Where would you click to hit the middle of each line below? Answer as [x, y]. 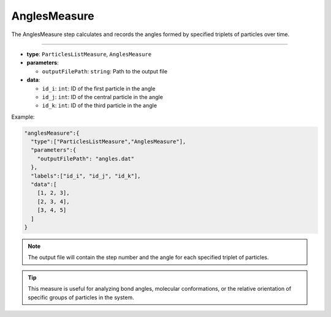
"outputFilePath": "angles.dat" [86, 158]
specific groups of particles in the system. [81, 297]
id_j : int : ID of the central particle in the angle [103, 97]
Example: [23, 117]
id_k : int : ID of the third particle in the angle [100, 106]
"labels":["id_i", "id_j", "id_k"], [86, 176]
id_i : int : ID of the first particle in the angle [99, 88]
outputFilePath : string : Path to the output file [105, 71]
